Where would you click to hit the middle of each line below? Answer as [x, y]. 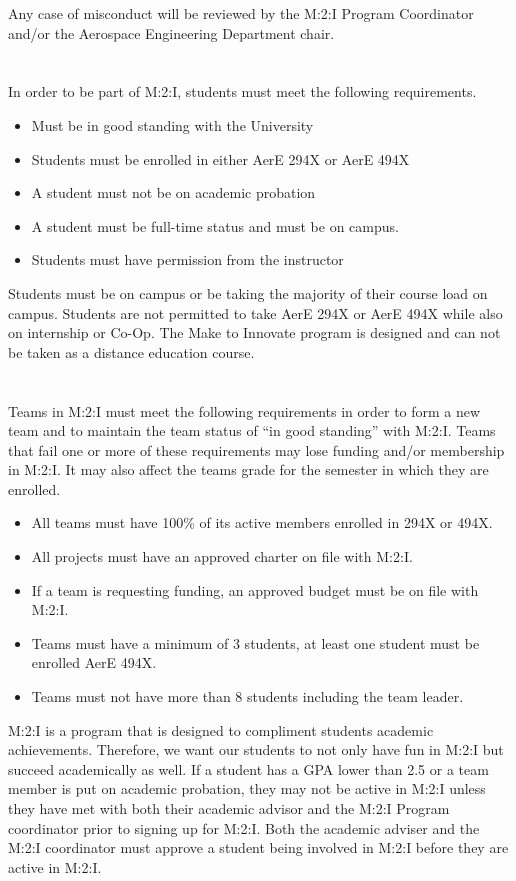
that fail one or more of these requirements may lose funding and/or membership [256, 449]
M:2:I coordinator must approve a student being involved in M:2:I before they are [258, 847]
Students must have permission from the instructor [187, 259]
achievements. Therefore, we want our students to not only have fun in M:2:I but [256, 749]
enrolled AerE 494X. [94, 662]
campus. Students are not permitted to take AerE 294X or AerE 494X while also [255, 312]
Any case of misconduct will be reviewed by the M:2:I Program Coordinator [241, 13]
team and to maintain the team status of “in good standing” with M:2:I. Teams [252, 430]
